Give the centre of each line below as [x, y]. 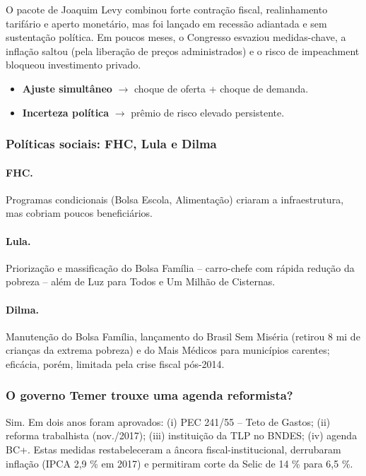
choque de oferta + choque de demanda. [221, 88]
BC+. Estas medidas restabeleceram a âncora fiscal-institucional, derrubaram [173, 449]
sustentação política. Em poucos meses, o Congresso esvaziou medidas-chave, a [176, 37]
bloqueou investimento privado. [73, 65]
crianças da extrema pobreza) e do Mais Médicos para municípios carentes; [168, 350]
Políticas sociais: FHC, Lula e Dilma [111, 144]
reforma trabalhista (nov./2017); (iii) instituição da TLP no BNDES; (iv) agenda [182, 435]
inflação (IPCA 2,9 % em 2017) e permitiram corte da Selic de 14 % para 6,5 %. [179, 463]
